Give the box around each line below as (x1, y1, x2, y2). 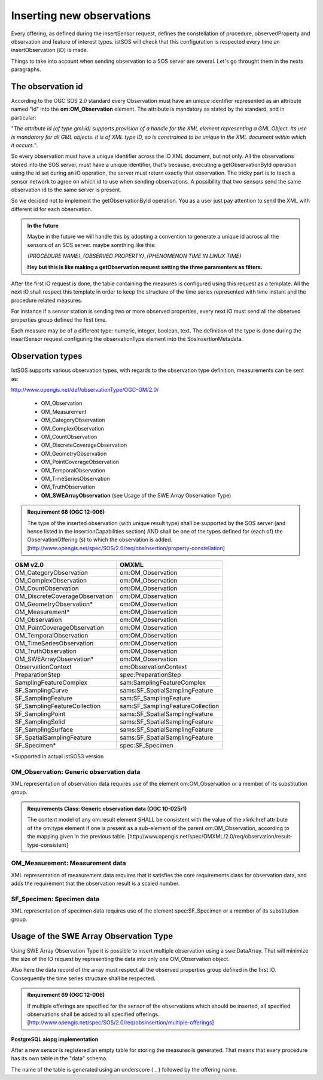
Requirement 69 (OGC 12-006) (27, 991, 105, 999)
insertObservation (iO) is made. (11, 47, 89, 54)
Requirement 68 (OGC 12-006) (27, 508, 105, 515)
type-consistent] (27, 841, 69, 849)
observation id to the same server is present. (11, 186, 122, 193)
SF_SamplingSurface (14, 725, 74, 734)
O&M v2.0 (14, 561, 44, 569)
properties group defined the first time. (11, 316, 107, 323)
